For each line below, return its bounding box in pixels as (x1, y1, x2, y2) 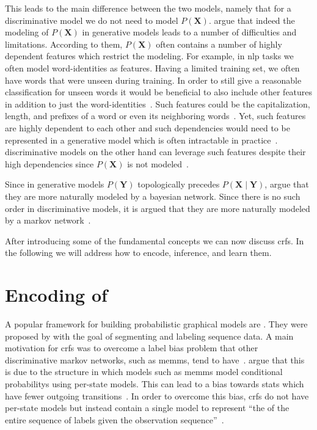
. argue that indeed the (208, 13, 295, 26)
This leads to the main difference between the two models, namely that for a (5, 2, 291, 14)
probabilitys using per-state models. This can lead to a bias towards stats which (5, 377, 304, 390)
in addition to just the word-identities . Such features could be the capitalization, (5, 97, 310, 110)
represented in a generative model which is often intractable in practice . (5, 133, 278, 146)
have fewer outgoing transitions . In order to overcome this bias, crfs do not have (5, 389, 309, 402)
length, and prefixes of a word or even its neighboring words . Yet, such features (5, 109, 306, 122)
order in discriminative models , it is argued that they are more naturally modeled (5, 202, 310, 214)
